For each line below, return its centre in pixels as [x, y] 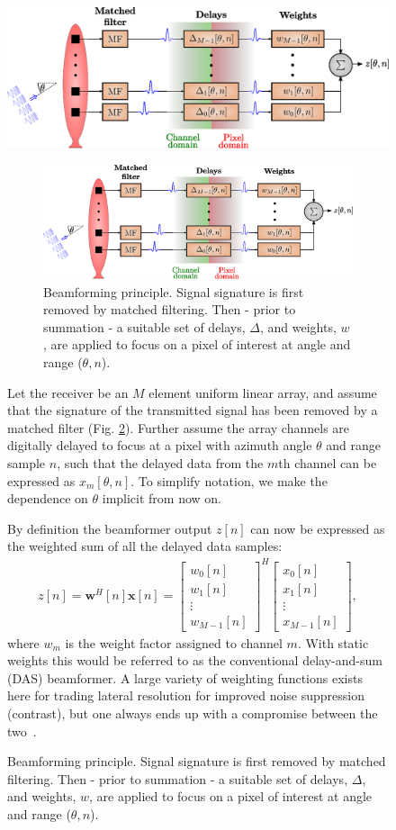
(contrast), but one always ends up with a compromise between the [193, 713]
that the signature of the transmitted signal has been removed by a [193, 410]
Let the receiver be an [68, 392]
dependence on [48, 498]
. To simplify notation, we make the [229, 480]
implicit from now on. [162, 498]
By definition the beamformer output [110, 528]
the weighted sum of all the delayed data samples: [145, 546]
